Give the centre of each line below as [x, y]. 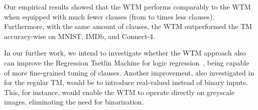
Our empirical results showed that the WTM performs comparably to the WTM [127, 6]
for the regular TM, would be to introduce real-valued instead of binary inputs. [126, 82]
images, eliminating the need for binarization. [74, 102]
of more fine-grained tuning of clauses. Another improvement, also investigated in [129, 72]
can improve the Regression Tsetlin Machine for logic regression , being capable [127, 62]
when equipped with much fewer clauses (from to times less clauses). [109, 16]
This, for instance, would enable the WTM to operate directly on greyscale [119, 92]
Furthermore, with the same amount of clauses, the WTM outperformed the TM [128, 26]
